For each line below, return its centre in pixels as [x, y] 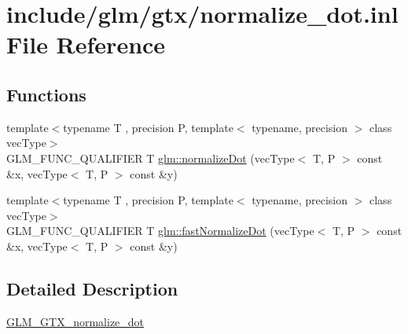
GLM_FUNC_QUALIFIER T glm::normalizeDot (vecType [151, 158]
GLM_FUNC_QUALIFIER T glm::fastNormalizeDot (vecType [160, 231]
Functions [46, 94]
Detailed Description [92, 288]
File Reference [86, 44]
